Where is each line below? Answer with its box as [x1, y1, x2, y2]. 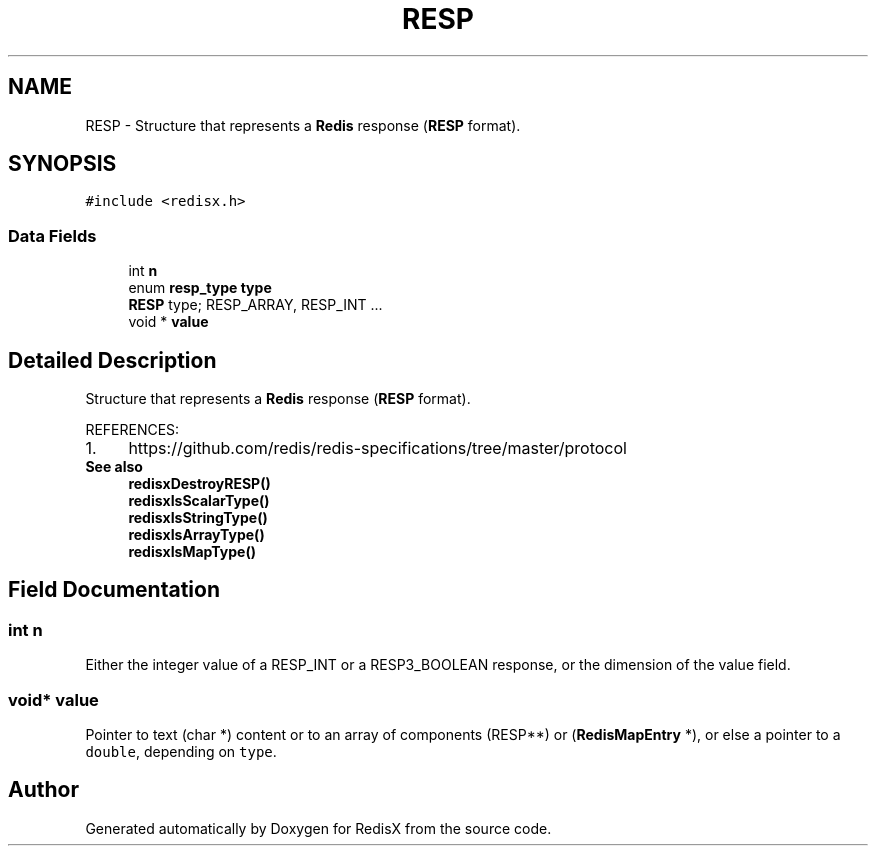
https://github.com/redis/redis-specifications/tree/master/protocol [128, 438, 627, 459]
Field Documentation [8, 577, 220, 603]
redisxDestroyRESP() [128, 475, 271, 493]
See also [85, 458, 143, 476]
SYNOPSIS [8, 151, 117, 177]
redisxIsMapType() [128, 543, 256, 561]
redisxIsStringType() [128, 509, 268, 527]
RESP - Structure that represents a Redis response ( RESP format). [85, 116, 521, 134]
